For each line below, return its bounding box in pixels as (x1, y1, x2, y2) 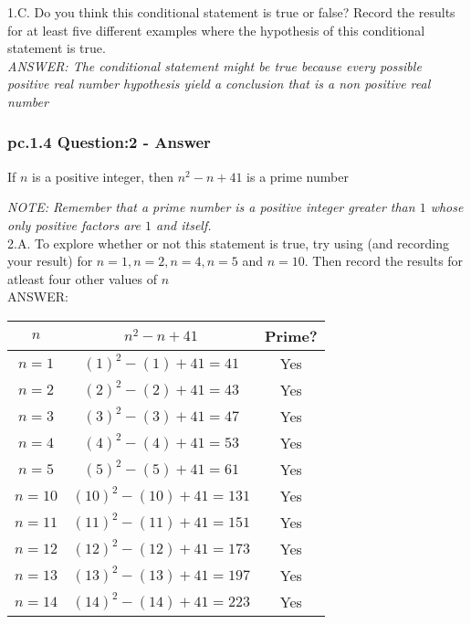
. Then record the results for (304, 251, 464, 270)
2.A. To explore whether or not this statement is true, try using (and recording (7, 233, 449, 252)
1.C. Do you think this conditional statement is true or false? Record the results (7, 3, 455, 21)
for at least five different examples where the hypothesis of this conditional (7, 20, 425, 39)
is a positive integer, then (32, 166, 174, 185)
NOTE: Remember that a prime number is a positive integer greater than (7, 197, 415, 217)
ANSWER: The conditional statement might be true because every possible (7, 56, 422, 75)
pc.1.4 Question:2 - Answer (7, 131, 211, 153)
